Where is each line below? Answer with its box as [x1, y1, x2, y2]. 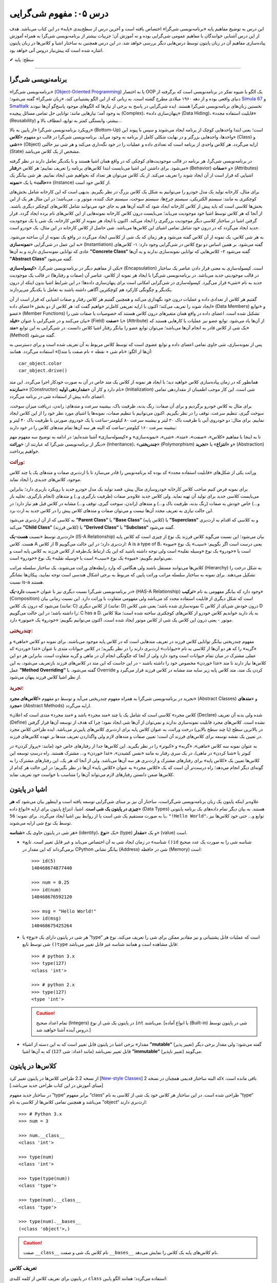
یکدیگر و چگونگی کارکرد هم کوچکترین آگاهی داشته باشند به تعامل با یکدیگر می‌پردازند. [9, 286, 173, 293]
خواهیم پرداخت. [9, 448, 39, 454]
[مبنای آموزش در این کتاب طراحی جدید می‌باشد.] [9, 1082, 104, 1088]
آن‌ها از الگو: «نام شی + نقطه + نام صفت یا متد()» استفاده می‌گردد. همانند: [9, 348, 152, 355]
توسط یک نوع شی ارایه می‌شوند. [9, 820, 72, 826]
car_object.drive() [18, 367, 68, 374]
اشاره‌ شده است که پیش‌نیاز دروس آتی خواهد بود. [9, 47, 104, 53]
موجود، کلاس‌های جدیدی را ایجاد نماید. [9, 476, 82, 482]
